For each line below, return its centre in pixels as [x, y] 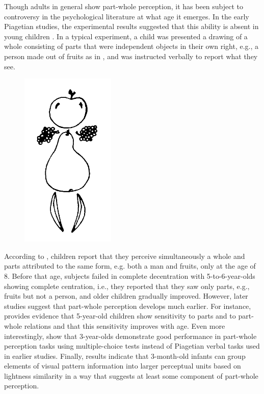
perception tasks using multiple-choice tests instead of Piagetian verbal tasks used [132, 346]
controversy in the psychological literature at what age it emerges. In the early [127, 16]
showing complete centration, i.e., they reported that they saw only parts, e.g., [127, 286]
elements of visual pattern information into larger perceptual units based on [123, 366]
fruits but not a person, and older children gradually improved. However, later [126, 296]
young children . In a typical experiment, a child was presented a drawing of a [126, 36]
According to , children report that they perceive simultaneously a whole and [125, 256]
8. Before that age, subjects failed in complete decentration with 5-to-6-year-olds [130, 275]
